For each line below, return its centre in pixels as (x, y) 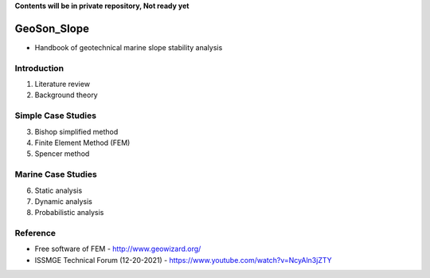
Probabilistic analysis (69, 213)
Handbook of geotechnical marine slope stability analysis (129, 47)
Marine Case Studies (56, 174)
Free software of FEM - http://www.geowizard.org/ (118, 249)
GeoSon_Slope (52, 28)
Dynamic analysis (64, 201)
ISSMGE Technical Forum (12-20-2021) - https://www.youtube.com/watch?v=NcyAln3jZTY (183, 260)
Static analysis (59, 190)
